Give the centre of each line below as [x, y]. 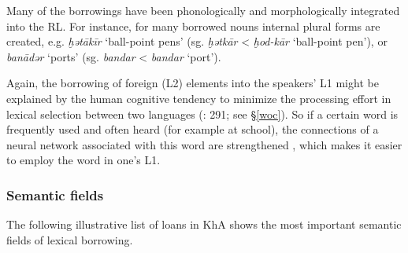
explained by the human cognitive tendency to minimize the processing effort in [199, 98]
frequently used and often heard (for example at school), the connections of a [193, 129]
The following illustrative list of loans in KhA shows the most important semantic [204, 224]
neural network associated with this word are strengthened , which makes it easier [204, 144]
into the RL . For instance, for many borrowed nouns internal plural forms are [193, 26]
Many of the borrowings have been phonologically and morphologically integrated [203, 10]
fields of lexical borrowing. [70, 239]
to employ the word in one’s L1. [83, 160]
